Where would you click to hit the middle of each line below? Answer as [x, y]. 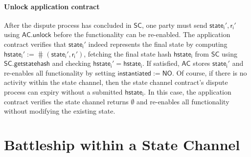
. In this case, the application [188, 91]
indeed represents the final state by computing [158, 44]
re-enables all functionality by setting [60, 72]
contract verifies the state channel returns [66, 101]
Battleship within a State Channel [122, 144]
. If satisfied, [161, 63]
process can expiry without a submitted [63, 91]
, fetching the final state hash [128, 53]
